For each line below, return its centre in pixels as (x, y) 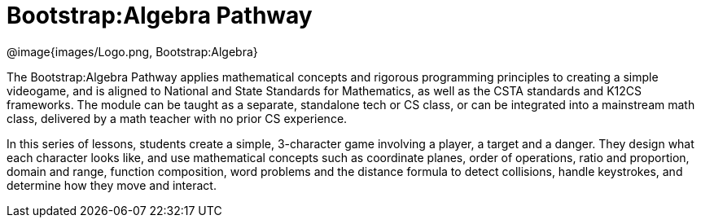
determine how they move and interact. (112, 185)
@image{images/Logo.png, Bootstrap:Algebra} (132, 51)
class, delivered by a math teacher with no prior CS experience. (177, 118)
